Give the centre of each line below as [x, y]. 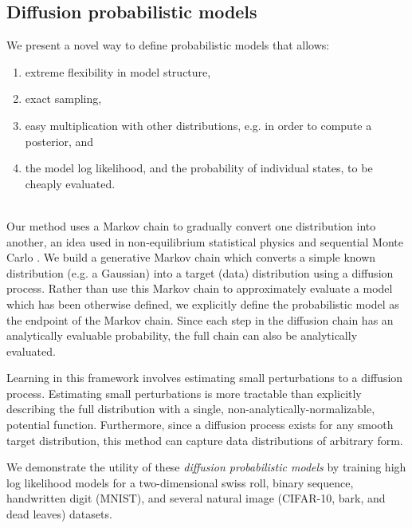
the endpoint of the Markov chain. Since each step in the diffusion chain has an [200, 319]
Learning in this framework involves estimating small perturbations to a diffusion [205, 378]
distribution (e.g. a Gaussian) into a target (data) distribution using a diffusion [200, 272]
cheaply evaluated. [70, 183]
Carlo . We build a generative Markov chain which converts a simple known [191, 257]
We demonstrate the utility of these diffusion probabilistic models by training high [206, 467]
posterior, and [59, 141]
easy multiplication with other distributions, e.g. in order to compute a [198, 125]
